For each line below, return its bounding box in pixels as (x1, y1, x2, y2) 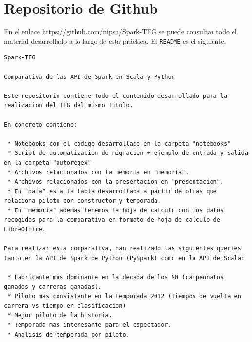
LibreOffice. (4, 226, 46, 233)
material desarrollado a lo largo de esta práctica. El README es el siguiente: (4, 36, 226, 46)
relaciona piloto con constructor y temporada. (4, 197, 161, 205)
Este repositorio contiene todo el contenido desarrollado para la (4, 92, 228, 99)
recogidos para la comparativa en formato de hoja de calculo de (4, 216, 220, 224)
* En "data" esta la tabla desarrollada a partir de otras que (7, 188, 217, 195)
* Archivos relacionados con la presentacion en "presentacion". (7, 178, 224, 186)
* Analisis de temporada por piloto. (7, 331, 130, 338)
